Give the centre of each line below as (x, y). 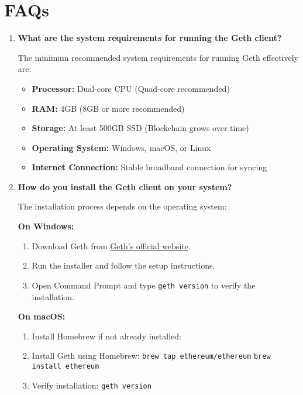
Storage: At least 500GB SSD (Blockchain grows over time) (140, 128)
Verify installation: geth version (92, 385)
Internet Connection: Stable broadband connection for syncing (149, 167)
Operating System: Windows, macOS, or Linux (121, 147)
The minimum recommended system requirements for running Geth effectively (158, 57)
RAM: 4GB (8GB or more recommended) (108, 108)
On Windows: (46, 226)
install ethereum (66, 366)
